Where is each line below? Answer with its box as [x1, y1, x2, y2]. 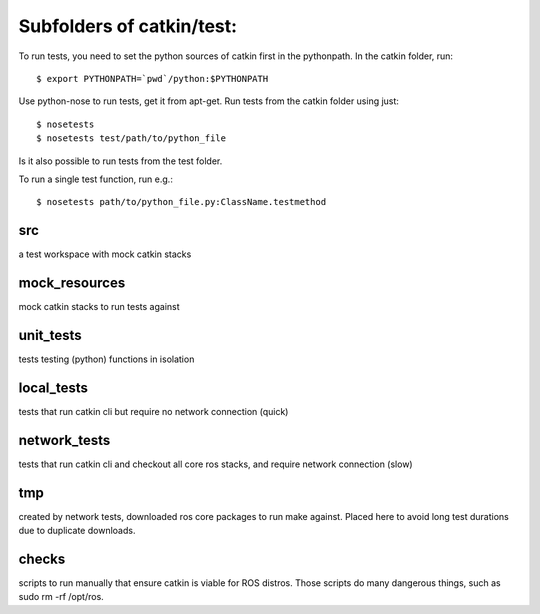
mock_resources [18, 275, 126, 291]
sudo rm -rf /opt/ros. [18, 591, 104, 603]
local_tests [18, 379, 89, 396]
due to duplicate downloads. [18, 525, 136, 537]
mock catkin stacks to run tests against [18, 301, 180, 313]
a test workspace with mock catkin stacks [18, 248, 192, 260]
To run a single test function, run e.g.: [18, 173, 174, 185]
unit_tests [18, 326, 82, 344]
